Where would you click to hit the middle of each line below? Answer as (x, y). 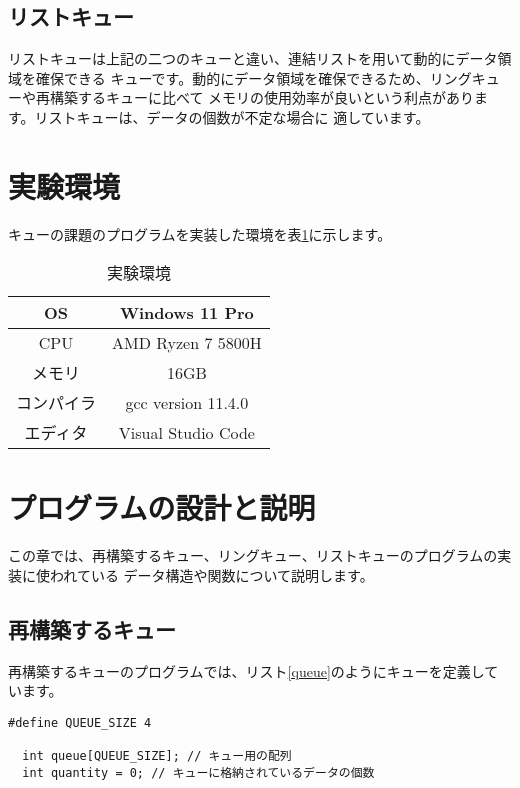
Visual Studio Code (186, 432)
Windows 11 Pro (186, 313)
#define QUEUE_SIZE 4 (80, 723)
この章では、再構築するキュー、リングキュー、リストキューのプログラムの (253, 555)
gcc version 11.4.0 (187, 402)
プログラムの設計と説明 (162, 507)
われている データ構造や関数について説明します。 (211, 575)
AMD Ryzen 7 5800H (187, 343)
